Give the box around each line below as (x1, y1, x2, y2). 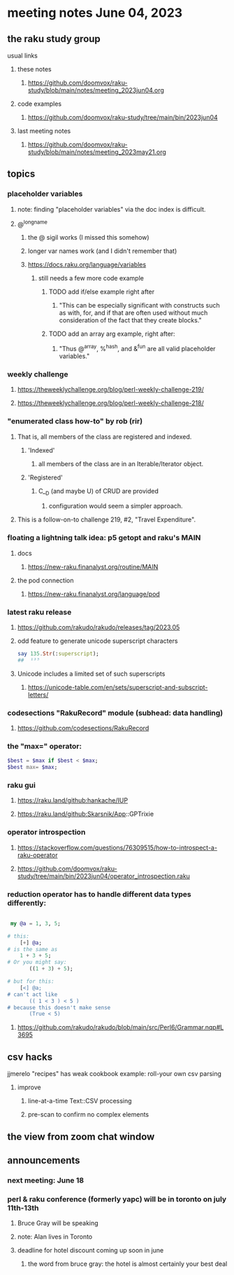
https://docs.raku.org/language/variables (27, 261, 147, 269)
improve (17, 1083, 41, 1091)
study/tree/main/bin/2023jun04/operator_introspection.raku (17, 871, 191, 880)
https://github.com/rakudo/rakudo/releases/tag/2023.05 (17, 622, 180, 632)
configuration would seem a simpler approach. (48, 502, 183, 510)
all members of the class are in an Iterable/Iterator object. (38, 459, 204, 468)
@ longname (17, 219, 47, 229)
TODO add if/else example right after (48, 287, 155, 296)
